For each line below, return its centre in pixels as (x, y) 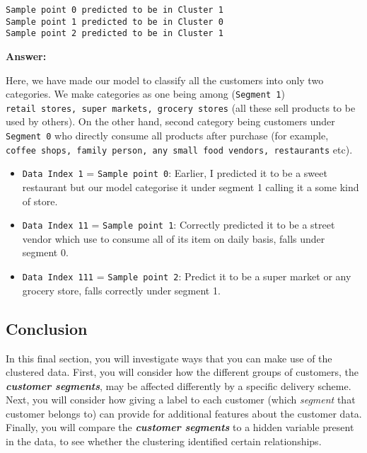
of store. (40, 201)
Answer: (26, 56)
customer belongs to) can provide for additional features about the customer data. (184, 413)
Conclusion (47, 328)
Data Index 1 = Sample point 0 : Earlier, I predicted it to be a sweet (175, 173)
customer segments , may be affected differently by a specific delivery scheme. (179, 385)
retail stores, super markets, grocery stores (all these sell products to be (181, 107)
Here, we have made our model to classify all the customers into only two (165, 80)
